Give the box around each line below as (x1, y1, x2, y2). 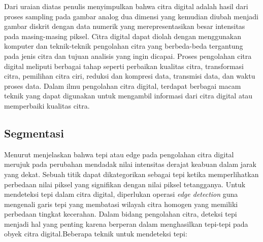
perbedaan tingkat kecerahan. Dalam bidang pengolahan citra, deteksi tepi (4, 209, 237, 219)
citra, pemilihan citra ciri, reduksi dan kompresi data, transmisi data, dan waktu (4, 71, 255, 81)
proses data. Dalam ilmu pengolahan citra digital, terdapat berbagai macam (4, 80, 241, 91)
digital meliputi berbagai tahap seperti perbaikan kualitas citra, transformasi (4, 60, 244, 71)
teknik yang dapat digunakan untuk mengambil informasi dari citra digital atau (4, 90, 253, 101)
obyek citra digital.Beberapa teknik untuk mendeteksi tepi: (4, 228, 187, 239)
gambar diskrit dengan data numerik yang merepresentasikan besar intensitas (4, 21, 245, 31)
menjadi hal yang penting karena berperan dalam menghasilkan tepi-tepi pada (4, 218, 248, 229)
